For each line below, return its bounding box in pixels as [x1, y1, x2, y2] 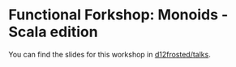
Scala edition [8, 23, 99, 41]
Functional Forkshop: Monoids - [8, 6, 229, 24]
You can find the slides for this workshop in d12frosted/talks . [8, 49, 211, 59]
